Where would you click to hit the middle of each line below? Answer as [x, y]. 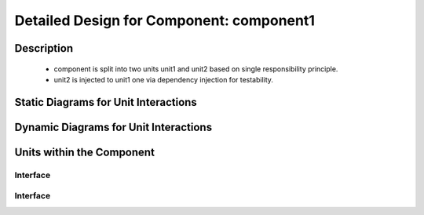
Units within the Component [84, 152]
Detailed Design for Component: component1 [165, 20]
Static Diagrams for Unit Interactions [106, 102]
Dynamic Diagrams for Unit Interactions [113, 127]
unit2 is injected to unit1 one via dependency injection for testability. [164, 79]
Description [44, 48]
